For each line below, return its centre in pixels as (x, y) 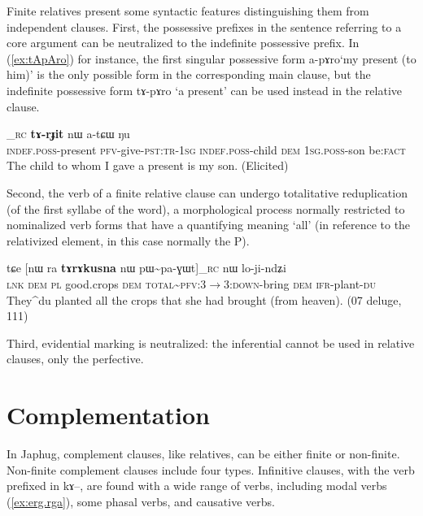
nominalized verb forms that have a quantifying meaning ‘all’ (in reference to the (209, 225)
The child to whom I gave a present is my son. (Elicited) (148, 165)
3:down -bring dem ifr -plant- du (300, 283)
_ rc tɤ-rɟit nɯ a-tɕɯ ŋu (68, 134)
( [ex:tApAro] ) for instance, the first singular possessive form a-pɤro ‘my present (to (211, 58)
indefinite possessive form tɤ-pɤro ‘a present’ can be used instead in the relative (205, 90)
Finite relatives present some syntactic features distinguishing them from (188, 11)
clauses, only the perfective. (75, 359)
